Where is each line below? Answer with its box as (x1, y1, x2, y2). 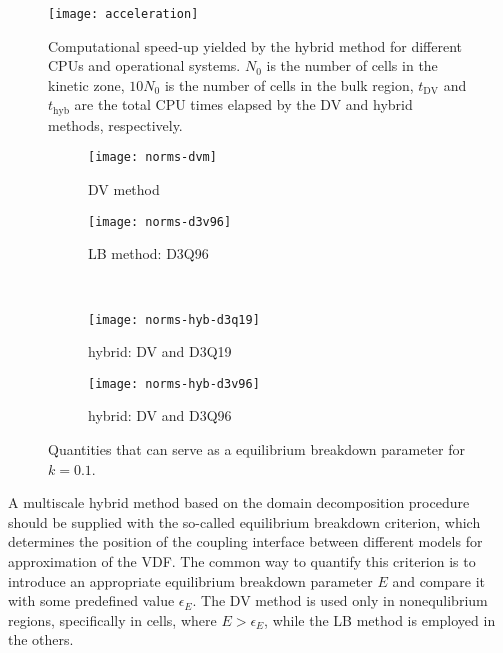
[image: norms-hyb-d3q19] (88, 312, 260, 327)
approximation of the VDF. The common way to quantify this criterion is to (8, 551, 476, 572)
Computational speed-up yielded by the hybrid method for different (48, 35, 463, 56)
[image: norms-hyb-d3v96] (88, 376, 260, 391)
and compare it (392, 570, 485, 591)
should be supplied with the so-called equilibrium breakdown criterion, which (8, 511, 481, 532)
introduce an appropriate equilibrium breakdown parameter (8, 570, 373, 591)
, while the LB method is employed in (264, 609, 496, 630)
